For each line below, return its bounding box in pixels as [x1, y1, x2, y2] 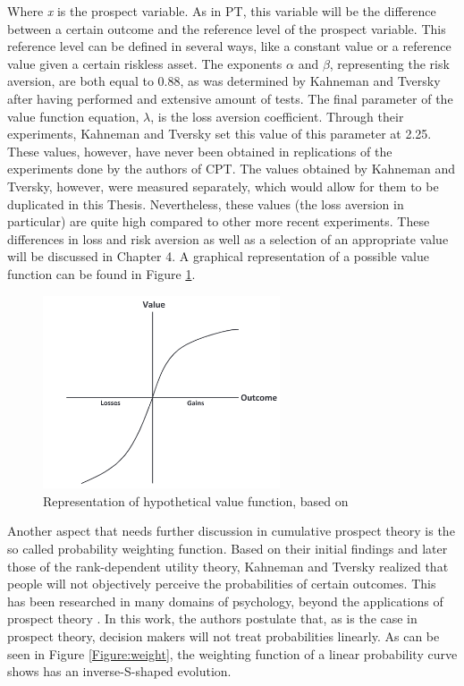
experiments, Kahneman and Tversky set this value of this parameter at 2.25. [7, 124, 432, 143]
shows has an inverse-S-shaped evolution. [7, 662, 232, 681]
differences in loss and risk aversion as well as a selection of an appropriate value [7, 229, 449, 248]
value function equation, [7, 106, 139, 125]
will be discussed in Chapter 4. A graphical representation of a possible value [7, 247, 429, 266]
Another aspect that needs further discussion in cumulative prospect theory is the [7, 521, 455, 540]
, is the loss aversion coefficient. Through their [150, 106, 404, 125]
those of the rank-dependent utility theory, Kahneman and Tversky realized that [7, 556, 449, 575]
